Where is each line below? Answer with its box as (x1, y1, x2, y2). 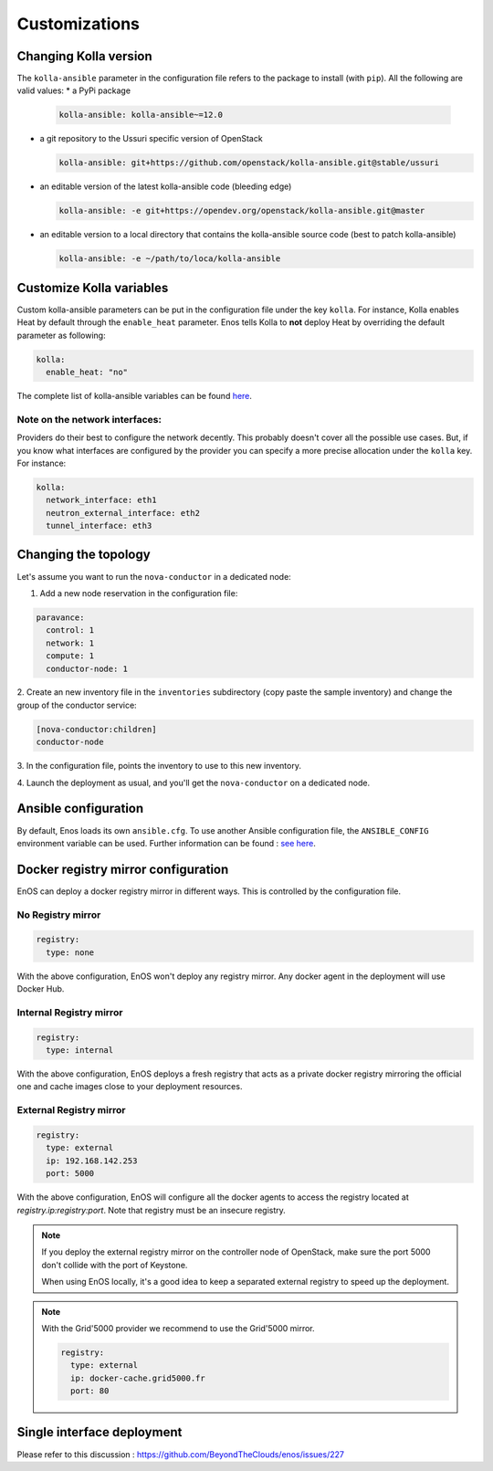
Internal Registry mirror (16, 1005, 123, 1018)
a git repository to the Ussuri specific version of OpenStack (39, 133, 264, 144)
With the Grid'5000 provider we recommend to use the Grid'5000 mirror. (41, 1322, 315, 1333)
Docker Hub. (16, 983, 65, 994)
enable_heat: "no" (46, 367, 128, 377)
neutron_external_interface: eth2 (46, 508, 201, 518)
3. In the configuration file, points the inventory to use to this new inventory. (16, 761, 301, 772)
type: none (46, 947, 95, 958)
